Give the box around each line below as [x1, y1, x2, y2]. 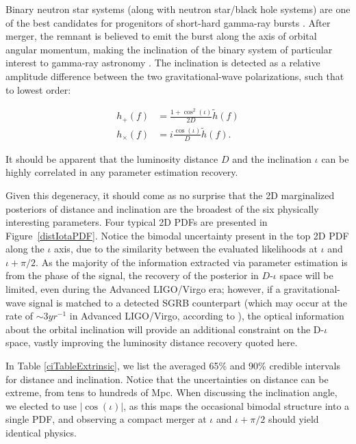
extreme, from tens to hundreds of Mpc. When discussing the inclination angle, [5, 385, 338, 400]
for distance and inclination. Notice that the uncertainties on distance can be [5, 371, 329, 386]
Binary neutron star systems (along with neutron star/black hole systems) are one [5, 2, 351, 16]
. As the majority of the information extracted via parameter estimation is [36, 254, 348, 269]
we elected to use [5, 398, 77, 413]
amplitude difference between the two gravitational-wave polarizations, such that [5, 68, 344, 83]
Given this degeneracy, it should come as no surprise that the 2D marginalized [5, 187, 335, 202]
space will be [279, 268, 333, 283]
